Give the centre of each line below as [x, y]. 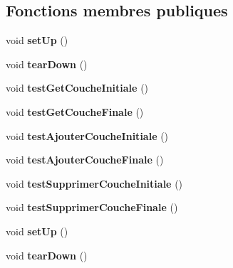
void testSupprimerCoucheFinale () [92, 207]
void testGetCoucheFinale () [75, 111]
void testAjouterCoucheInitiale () [87, 135]
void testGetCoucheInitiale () [77, 88]
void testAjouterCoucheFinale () [85, 160]
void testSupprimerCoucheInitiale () [94, 183]
